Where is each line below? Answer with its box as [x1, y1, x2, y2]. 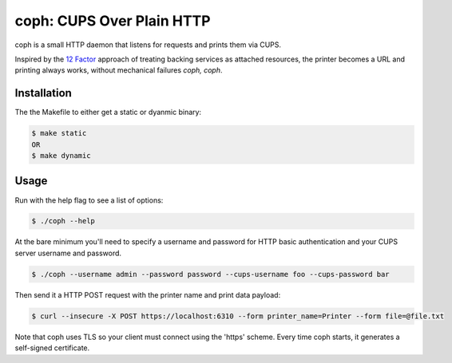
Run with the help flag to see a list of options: [14, 195, 164, 205]
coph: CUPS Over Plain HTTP [14, 12, 211, 30]
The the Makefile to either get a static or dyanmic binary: [14, 108, 202, 117]
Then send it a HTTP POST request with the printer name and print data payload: [14, 290, 281, 299]
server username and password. [14, 248, 122, 258]
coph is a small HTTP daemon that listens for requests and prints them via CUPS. [14, 40, 282, 49]
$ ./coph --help [31, 216, 96, 226]
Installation [14, 86, 72, 100]
